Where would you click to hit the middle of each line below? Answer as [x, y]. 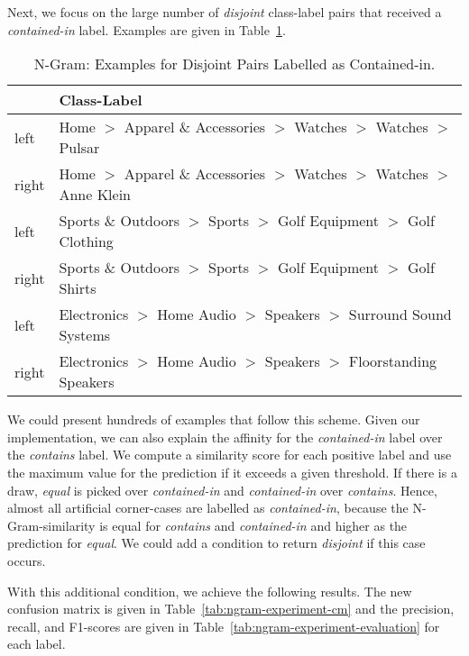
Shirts [78, 288]
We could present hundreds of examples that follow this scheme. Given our [214, 419]
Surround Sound [400, 314]
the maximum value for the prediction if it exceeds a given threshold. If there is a [232, 472]
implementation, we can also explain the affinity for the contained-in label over [225, 437]
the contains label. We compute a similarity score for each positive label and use [230, 455]
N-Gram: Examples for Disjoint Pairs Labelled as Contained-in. [234, 64]
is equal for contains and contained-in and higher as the [253, 525]
